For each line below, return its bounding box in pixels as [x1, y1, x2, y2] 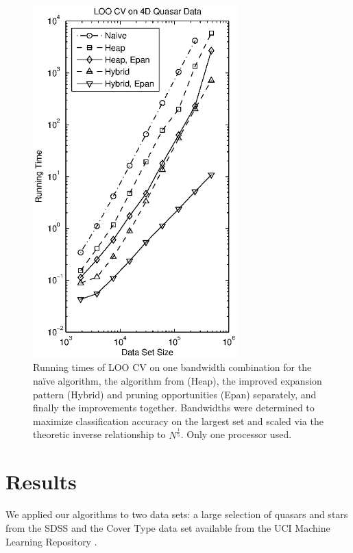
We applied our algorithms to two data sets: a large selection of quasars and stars [5, 507, 348, 522]
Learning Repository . [5, 534, 97, 548]
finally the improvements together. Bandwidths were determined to [33, 400, 315, 415]
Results [5, 467, 77, 496]
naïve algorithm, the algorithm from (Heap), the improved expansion [33, 373, 322, 387]
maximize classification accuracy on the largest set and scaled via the [33, 413, 324, 428]
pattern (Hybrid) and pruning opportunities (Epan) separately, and [33, 387, 317, 401]
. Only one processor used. [180, 427, 292, 441]
